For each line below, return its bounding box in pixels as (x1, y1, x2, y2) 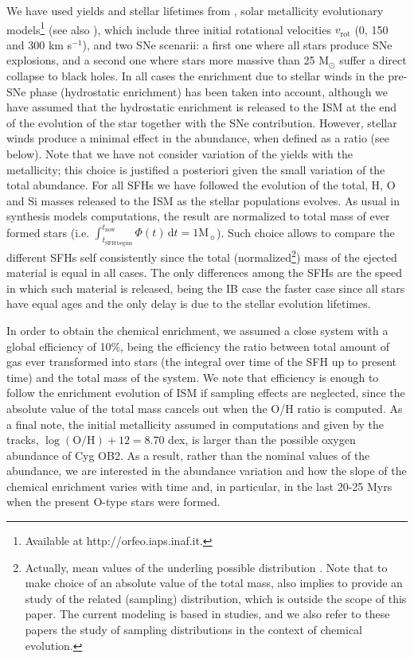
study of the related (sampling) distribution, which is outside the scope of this (25, 590, 407, 606)
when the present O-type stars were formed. (6, 493, 221, 510)
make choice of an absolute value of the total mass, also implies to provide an (25, 574, 403, 591)
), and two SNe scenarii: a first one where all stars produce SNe (82, 36, 393, 53)
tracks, (6, 431, 39, 448)
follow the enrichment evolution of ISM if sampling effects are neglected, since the (6, 384, 405, 401)
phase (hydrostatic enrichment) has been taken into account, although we (29, 83, 389, 99)
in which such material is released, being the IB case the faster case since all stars (6, 279, 405, 296)
